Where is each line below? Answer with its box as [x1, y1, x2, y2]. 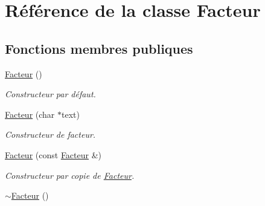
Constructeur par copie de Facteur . [5, 169, 135, 181]
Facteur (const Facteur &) [5, 148, 102, 161]
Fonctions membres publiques [5, 39, 193, 57]
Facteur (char [5, 108, 55, 120]
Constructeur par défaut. [5, 88, 96, 100]
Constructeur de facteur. [5, 128, 96, 141]
